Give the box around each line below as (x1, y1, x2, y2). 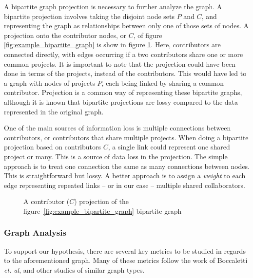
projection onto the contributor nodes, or (4, 30, 127, 40)
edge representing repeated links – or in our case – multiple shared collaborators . (4, 180, 245, 190)
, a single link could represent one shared (108, 142, 230, 152)
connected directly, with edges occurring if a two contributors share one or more (4, 49, 243, 59)
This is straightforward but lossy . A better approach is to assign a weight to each (4, 170, 246, 181)
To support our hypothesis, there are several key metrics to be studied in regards (4, 245, 246, 256)
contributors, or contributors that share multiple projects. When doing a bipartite (4, 132, 249, 142)
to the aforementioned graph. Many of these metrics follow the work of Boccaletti (4, 255, 248, 265)
